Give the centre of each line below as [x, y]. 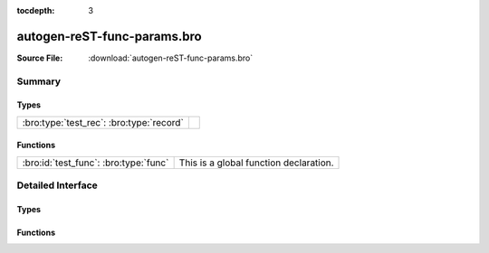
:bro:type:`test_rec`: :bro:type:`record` [103, 122]
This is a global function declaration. [256, 163]
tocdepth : [36, 10]
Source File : [40, 58]
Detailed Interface [58, 185]
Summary [39, 81]
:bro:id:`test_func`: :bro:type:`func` [96, 163]
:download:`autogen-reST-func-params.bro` [171, 58]
